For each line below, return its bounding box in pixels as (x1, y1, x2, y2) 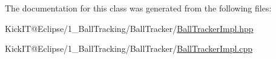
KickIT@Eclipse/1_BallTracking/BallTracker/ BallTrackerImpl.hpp (5, 22, 254, 34)
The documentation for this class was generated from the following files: (5, 2, 272, 14)
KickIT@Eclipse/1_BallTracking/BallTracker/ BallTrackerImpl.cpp (5, 42, 253, 55)
